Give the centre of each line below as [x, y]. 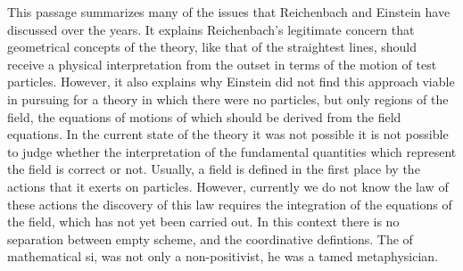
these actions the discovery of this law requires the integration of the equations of [230, 204]
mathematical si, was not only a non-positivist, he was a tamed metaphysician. [223, 256]
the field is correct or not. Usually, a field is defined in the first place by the [214, 169]
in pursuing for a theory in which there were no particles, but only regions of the [228, 99]
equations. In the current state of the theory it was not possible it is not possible [228, 134]
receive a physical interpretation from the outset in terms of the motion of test [222, 64]
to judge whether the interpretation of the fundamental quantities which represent [232, 151]
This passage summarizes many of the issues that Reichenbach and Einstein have [229, 12]
